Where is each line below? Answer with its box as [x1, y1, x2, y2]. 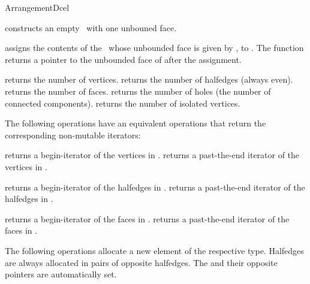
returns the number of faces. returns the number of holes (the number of [5, 84, 271, 97]
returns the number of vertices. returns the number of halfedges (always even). [5, 73, 293, 86]
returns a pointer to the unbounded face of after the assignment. [5, 53, 242, 65]
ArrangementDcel [5, 1, 70, 13]
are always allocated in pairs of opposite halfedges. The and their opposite [5, 256, 278, 268]
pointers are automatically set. [5, 268, 117, 280]
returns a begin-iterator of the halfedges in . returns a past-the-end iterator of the [5, 180, 305, 193]
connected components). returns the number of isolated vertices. [5, 96, 240, 109]
